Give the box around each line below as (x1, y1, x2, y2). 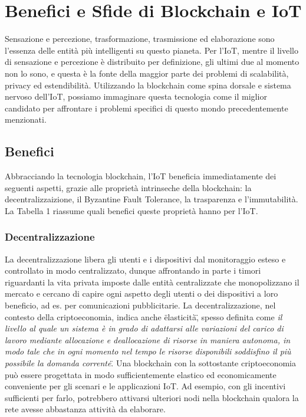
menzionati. (5, 113, 47, 126)
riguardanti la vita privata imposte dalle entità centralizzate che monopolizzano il (5, 275, 300, 288)
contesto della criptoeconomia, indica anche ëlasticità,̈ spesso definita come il (5, 310, 282, 323)
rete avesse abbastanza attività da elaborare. (5, 403, 166, 415)
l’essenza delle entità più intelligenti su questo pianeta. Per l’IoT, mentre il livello (5, 44, 298, 56)
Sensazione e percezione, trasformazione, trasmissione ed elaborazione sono (5, 32, 275, 45)
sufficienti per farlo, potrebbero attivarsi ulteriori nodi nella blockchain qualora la (5, 391, 299, 403)
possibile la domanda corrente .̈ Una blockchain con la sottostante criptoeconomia (5, 357, 296, 369)
